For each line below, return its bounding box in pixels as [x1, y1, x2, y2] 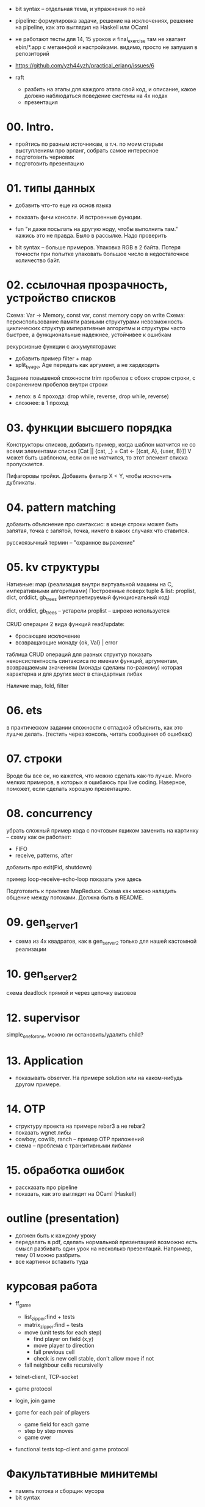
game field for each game [24, 1421, 90, 1428]
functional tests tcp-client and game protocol [15, 1446, 129, 1453]
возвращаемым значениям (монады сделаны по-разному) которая [6, 663, 183, 671]
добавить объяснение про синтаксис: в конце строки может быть [6, 521, 179, 528]
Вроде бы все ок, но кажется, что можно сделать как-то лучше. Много [6, 772, 192, 779]
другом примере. [15, 1081, 61, 1088]
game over [24, 1433, 52, 1441]
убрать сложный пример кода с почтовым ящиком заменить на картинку [6, 826, 199, 834]
